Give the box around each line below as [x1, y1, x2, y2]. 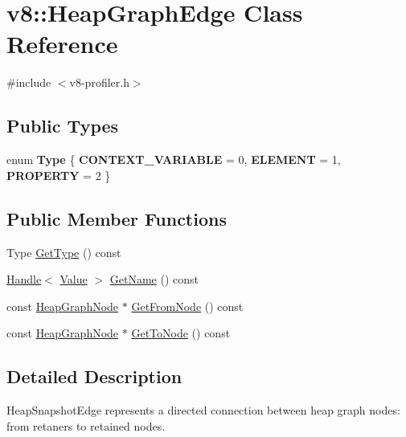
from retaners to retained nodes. [6, 417, 166, 434]
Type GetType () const [6, 243, 121, 260]
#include [6, 74, 51, 91]
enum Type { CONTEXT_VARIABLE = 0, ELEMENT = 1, [6, 151, 341, 168]
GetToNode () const [131, 325, 231, 341]
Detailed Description [6, 364, 182, 389]
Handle [6, 271, 42, 288]
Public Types [6, 113, 119, 138]
